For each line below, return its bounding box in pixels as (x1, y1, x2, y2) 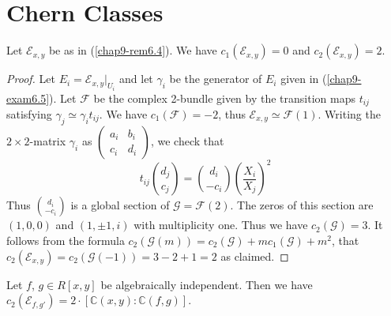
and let (119, 70, 153, 87)
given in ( (280, 70, 327, 87)
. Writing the (318, 106, 381, 122)
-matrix (29, 132, 66, 149)
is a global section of (70, 197, 170, 213)
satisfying (6, 106, 52, 122)
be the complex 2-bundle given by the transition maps (93, 89, 355, 106)
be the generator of (169, 70, 262, 87)
